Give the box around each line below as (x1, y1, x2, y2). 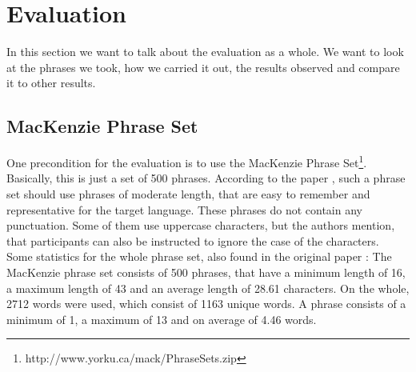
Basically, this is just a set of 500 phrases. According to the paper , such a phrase (6, 170, 406, 186)
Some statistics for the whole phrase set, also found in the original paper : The (6, 248, 392, 265)
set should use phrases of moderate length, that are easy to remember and (6, 185, 370, 202)
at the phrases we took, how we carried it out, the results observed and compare (6, 58, 400, 75)
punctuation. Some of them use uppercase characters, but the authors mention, (6, 217, 395, 234)
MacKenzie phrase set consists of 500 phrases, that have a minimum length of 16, (6, 263, 406, 280)
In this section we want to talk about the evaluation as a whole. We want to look (6, 43, 404, 60)
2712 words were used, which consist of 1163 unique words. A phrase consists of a (6, 295, 406, 312)
